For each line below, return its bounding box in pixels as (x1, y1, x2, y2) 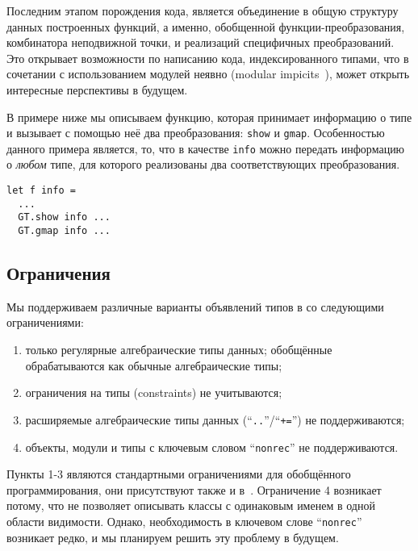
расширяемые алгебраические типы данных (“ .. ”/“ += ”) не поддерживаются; (25, 411, 405, 428)
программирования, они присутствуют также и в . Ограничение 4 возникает (6, 481, 382, 498)
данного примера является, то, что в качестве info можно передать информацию (6, 140, 405, 157)
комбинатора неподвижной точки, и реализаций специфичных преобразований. (6, 34, 395, 51)
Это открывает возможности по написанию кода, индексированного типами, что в (6, 49, 409, 66)
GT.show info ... (18, 211, 111, 223)
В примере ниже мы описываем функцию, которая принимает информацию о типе (6, 108, 412, 125)
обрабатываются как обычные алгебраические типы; (25, 357, 282, 374)
